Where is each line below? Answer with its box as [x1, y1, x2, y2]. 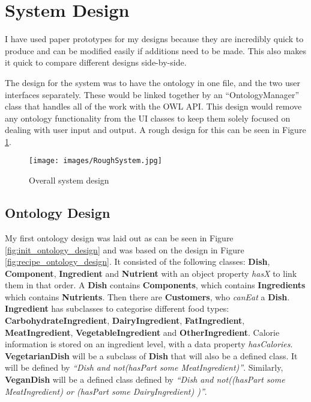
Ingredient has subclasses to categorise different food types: [5, 302, 229, 315]
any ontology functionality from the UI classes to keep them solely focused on [5, 111, 291, 124]
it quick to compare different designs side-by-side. [5, 56, 187, 69]
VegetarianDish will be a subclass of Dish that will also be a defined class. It [5, 349, 298, 362]
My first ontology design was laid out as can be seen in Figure [5, 231, 234, 244]
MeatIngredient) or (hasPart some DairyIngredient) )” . [5, 385, 207, 397]
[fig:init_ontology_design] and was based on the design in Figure [5, 243, 244, 256]
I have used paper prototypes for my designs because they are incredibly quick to [5, 32, 304, 45]
